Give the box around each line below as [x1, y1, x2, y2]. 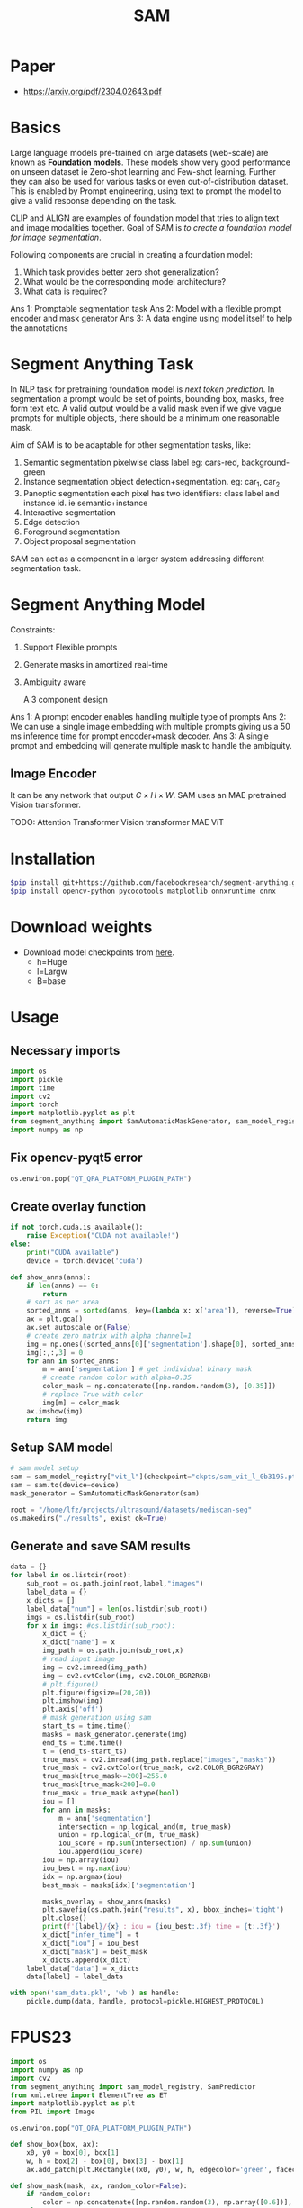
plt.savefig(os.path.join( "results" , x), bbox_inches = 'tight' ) [42, 1905, 284, 1914]
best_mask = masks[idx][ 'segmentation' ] [42, 1880, 196, 1890]
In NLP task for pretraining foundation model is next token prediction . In [10, 384, 275, 395]
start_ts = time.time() [42, 1722, 131, 1731]
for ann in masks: [42, 1805, 111, 1814]
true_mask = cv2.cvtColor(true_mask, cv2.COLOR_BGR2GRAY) [42, 1763, 264, 1773]
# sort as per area [26, 1298, 100, 1307]
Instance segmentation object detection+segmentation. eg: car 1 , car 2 [22, 476, 281, 489]
